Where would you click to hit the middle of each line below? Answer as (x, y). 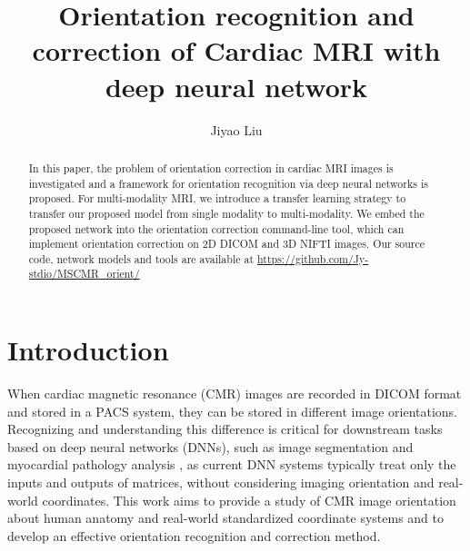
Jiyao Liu (236, 129)
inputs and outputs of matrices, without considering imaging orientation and (221, 482)
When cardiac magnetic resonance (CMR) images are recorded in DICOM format (235, 394)
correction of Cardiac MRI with (236, 50)
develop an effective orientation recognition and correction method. (194, 535)
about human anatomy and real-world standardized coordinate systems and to (225, 518)
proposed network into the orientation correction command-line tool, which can (216, 228)
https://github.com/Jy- (313, 258)
